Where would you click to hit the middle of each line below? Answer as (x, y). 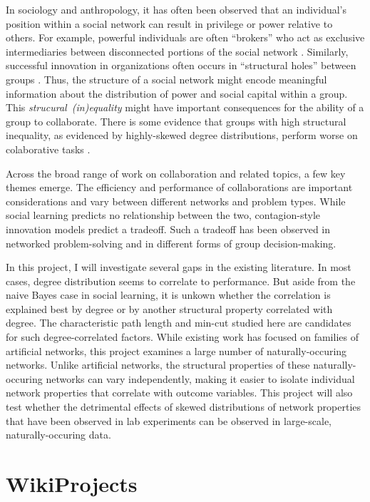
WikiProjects (72, 483)
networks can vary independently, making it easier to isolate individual (200, 378)
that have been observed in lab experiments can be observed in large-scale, (169, 420)
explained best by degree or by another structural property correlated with (169, 308)
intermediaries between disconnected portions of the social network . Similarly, (177, 51)
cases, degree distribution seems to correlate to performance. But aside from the (181, 281)
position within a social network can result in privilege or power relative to (169, 23)
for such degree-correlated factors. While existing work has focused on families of (182, 337)
